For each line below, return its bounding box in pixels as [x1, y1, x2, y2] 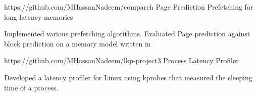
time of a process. [4, 82, 59, 92]
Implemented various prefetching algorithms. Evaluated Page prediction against [4, 28, 250, 39]
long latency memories [4, 11, 73, 22]
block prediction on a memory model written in [4, 38, 151, 49]
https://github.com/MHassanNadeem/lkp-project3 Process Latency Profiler [4, 55, 239, 66]
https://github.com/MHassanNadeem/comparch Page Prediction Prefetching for [4, 2, 253, 12]
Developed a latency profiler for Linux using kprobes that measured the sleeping [4, 72, 252, 82]
